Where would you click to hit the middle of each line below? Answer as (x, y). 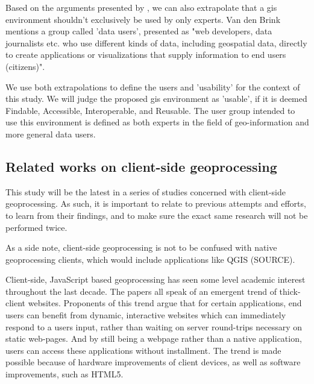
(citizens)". (25, 66)
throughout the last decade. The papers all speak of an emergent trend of (141, 291)
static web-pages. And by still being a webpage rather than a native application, (154, 338)
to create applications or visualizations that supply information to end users (146, 55)
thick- (290, 291)
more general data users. (51, 134)
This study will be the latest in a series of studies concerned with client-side (146, 191)
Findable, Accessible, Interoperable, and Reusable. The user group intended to (150, 110)
